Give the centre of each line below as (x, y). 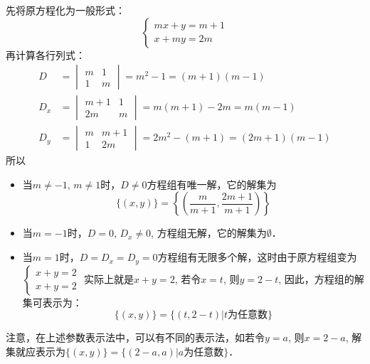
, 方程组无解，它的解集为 (209, 233)
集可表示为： (52, 302)
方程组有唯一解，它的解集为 (212, 184)
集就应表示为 (36, 351)
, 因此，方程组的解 (321, 278)
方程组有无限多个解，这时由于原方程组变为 (257, 257)
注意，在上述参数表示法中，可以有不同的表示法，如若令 (135, 337)
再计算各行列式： (46, 54)
